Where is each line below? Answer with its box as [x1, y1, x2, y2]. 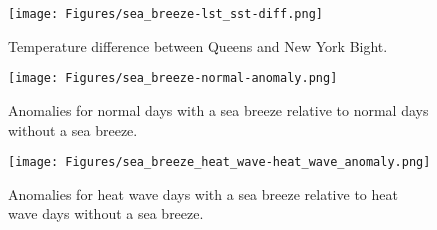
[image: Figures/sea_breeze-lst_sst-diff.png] [8, 7, 323, 21]
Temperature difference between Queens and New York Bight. [8, 35, 388, 56]
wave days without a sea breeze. [8, 203, 204, 224]
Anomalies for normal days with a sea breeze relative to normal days [8, 99, 429, 120]
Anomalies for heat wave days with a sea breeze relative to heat [8, 183, 398, 204]
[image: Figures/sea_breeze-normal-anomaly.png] [8, 71, 338, 86]
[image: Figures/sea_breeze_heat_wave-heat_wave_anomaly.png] [8, 155, 431, 170]
